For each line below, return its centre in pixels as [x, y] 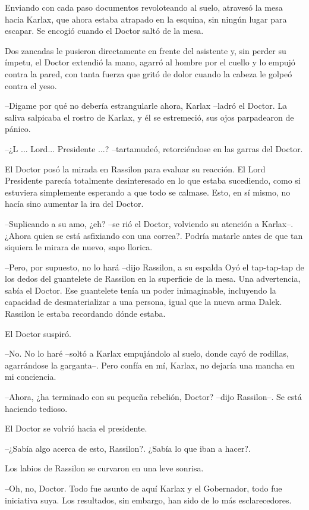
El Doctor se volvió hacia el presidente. [76, 428]
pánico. [18, 129]
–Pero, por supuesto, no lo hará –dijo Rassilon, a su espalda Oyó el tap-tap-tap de [154, 267]
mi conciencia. [31, 377]
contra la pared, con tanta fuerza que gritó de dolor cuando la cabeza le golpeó [149, 73]
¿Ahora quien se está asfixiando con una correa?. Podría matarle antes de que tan [154, 235]
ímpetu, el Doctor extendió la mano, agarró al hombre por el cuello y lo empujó [150, 62]
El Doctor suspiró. [38, 333]
